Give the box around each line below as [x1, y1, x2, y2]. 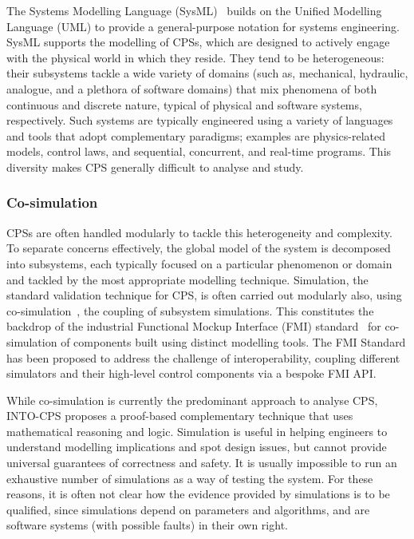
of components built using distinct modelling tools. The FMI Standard [61, 333, 406, 350]
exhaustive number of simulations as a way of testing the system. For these [6, 470, 373, 486]
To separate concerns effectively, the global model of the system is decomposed [6, 240, 391, 256]
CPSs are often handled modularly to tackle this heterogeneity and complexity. [6, 224, 392, 240]
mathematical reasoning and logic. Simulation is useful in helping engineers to [6, 422, 388, 439]
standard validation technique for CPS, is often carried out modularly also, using [6, 287, 402, 303]
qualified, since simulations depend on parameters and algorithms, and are [6, 501, 370, 517]
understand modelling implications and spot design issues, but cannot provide [6, 438, 387, 455]
